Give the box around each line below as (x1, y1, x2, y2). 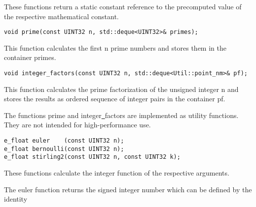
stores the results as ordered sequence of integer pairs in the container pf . (4, 93, 225, 104)
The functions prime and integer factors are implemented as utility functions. (4, 110, 239, 120)
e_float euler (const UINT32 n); (4, 137, 124, 145)
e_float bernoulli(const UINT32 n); (4, 145, 124, 152)
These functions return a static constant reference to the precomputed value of (4, 1, 242, 11)
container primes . (4, 52, 56, 62)
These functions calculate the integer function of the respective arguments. (4, 168, 229, 178)
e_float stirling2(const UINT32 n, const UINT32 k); (4, 153, 181, 161)
